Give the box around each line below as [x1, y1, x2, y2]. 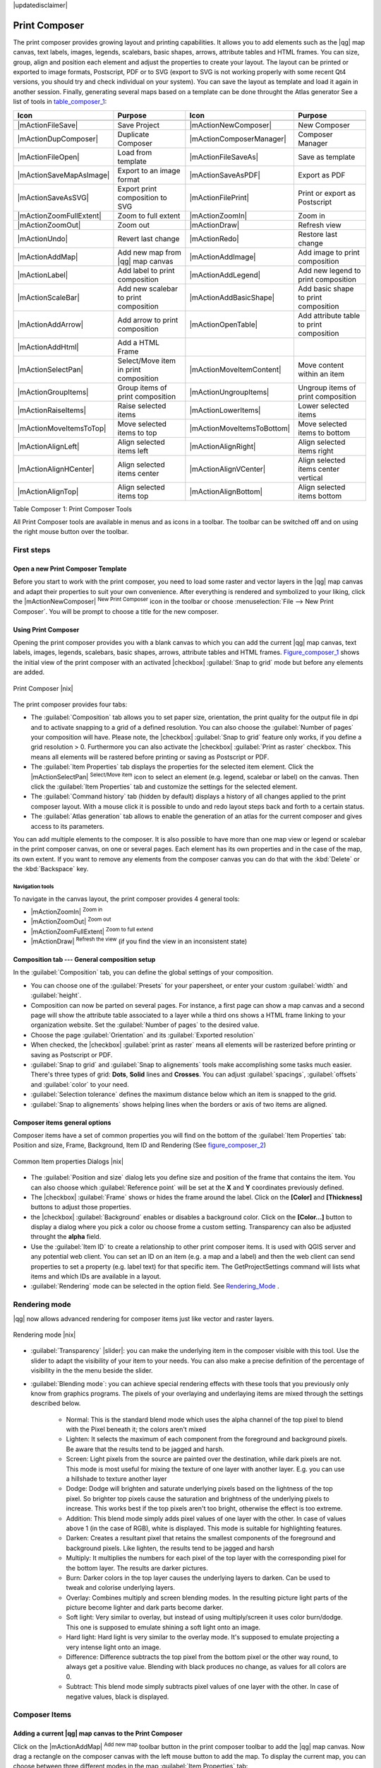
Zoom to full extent [117, 211, 181, 221]
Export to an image [117, 165, 181, 175]
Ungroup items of [298, 383, 356, 392]
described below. [30, 1399, 81, 1407]
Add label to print [117, 265, 176, 275]
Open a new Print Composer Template [13, 564, 127, 573]
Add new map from [117, 248, 181, 257]
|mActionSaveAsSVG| [17, 192, 90, 202]
